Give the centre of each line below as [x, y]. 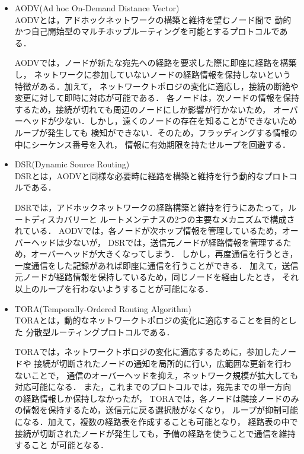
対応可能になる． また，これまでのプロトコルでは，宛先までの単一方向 [153, 387]
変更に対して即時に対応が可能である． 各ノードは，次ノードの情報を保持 [157, 98]
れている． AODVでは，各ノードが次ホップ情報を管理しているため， [148, 231]
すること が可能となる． [62, 445]
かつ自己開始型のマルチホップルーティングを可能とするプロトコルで [147, 31]
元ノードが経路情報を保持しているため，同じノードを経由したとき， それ [156, 277]
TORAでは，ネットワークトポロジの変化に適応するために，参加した [147, 352]
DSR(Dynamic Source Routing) [72, 164]
